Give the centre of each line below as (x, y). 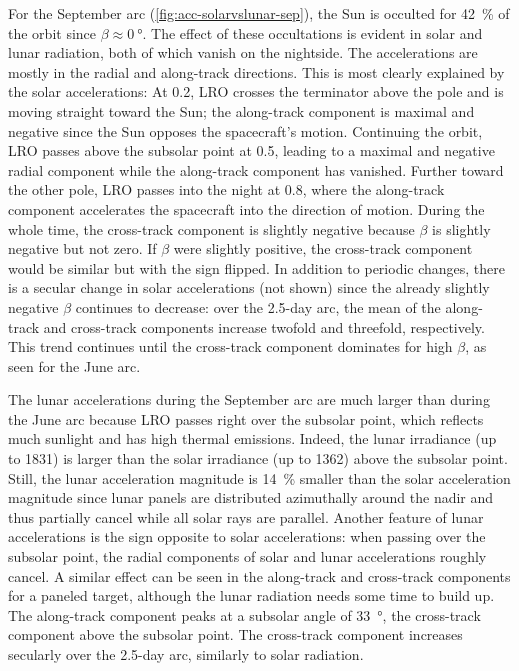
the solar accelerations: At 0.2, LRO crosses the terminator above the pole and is (256, 91)
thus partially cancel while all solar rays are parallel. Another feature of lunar (246, 516)
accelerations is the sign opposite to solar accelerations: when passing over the (247, 536)
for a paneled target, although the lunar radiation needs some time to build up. (251, 595)
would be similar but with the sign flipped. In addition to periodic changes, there (257, 267)
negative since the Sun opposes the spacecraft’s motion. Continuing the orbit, (245, 130)
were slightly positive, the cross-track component (323, 248)
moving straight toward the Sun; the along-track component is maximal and (241, 110)
